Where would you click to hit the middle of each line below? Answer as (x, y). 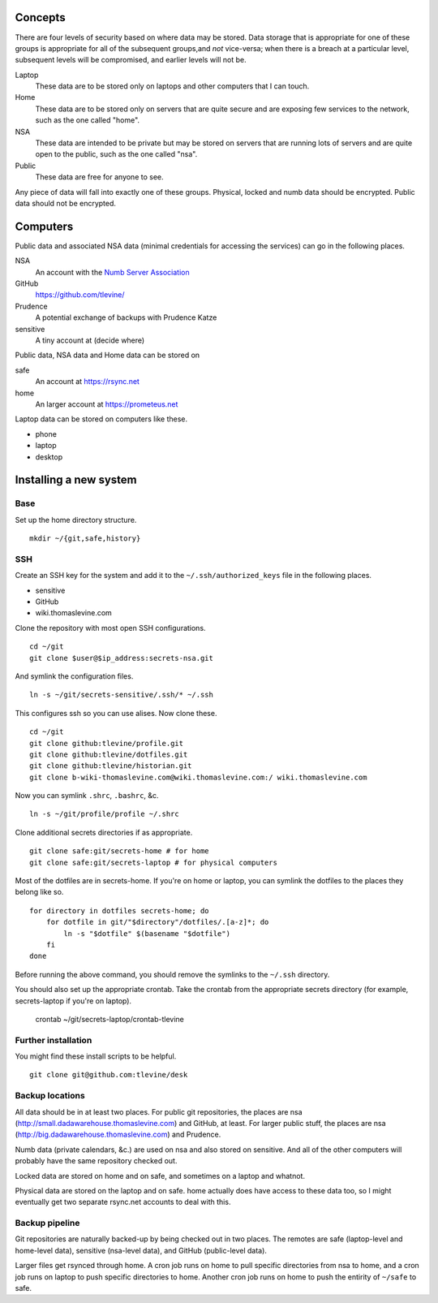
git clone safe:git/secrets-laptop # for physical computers (153, 862)
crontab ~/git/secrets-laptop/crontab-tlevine (109, 1019)
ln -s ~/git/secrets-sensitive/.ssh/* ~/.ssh (122, 695)
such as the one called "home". (88, 120)
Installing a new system (76, 480)
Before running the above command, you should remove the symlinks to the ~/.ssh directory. (172, 974)
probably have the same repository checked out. (96, 1161)
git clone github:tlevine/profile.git (107, 743)
